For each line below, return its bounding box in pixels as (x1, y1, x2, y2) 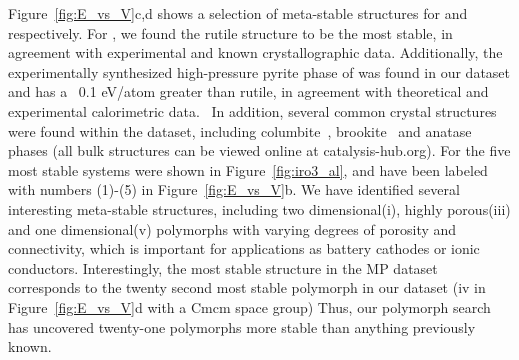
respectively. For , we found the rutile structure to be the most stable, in (8, 22, 453, 43)
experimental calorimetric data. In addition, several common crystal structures (8, 100, 497, 121)
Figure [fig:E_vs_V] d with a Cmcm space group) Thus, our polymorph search (8, 296, 491, 317)
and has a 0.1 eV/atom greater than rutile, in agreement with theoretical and (8, 81, 489, 102)
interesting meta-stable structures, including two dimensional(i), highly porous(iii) (8, 198, 511, 219)
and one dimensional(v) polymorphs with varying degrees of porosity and (8, 218, 457, 239)
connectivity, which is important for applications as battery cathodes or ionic (8, 238, 480, 259)
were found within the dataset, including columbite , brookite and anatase (8, 120, 472, 141)
